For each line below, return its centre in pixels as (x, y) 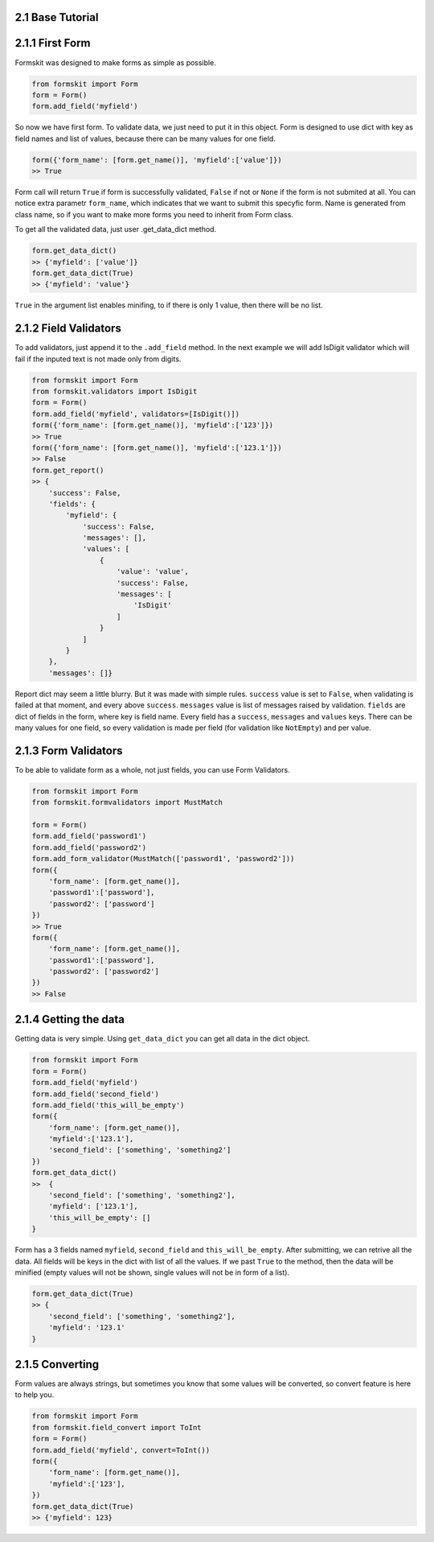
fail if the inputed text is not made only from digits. (98, 359)
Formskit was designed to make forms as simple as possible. (115, 62)
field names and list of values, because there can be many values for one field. (145, 138)
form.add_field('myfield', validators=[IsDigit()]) (136, 414)
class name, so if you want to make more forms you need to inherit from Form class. (154, 214)
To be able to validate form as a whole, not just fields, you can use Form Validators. (152, 769)
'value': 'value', (153, 572)
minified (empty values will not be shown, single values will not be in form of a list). (152, 1272)
